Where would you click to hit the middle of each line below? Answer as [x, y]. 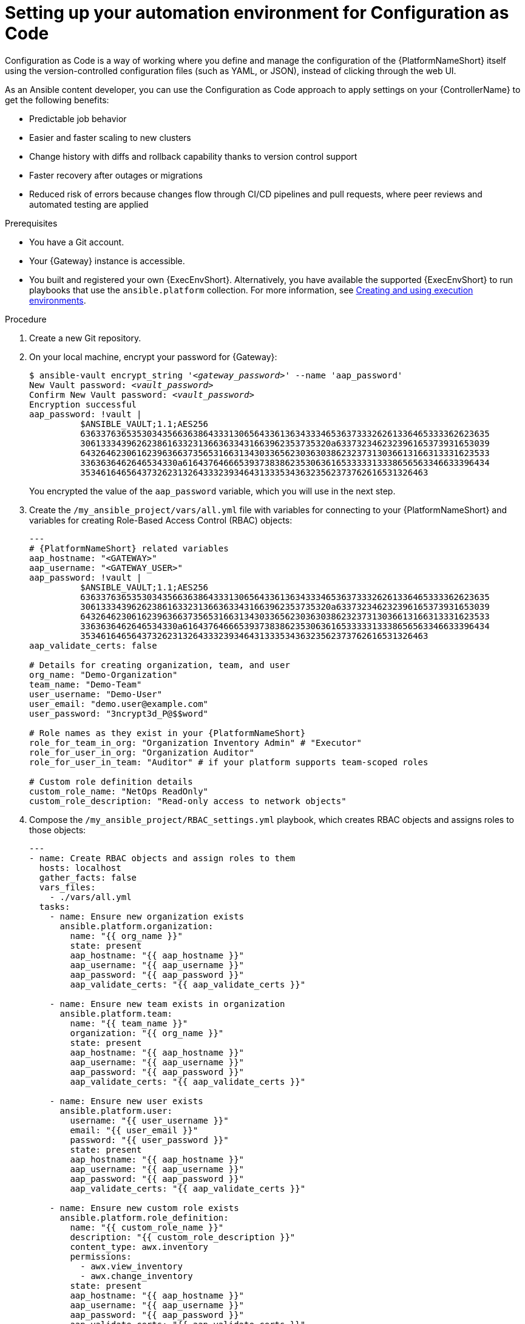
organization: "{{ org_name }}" [147, 1033]
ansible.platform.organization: [137, 926]
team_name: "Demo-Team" [86, 684]
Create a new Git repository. [85, 338]
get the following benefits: [57, 100]
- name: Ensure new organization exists [147, 916]
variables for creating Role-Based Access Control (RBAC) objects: [161, 520]
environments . [58, 300]
